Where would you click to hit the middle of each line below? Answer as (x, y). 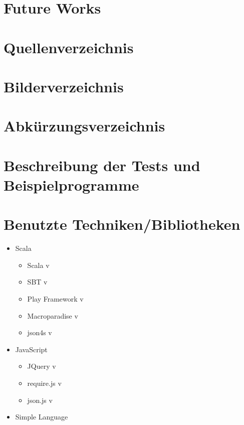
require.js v (44, 383)
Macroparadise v (53, 315)
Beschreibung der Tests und (102, 165)
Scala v (38, 265)
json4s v (40, 332)
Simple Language (42, 417)
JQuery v (42, 366)
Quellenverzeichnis (69, 47)
